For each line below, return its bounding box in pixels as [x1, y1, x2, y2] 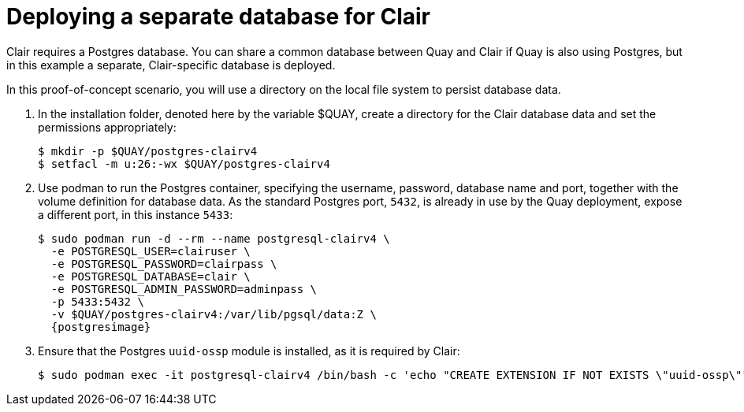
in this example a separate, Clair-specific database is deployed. [6, 58, 336, 72]
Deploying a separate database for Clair [6, 3, 431, 30]
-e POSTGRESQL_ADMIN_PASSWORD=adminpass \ [50, 282, 318, 295]
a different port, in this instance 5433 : [38, 207, 233, 221]
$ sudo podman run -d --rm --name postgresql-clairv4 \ [38, 232, 390, 245]
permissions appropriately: [38, 120, 177, 134]
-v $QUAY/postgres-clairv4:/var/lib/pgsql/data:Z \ [50, 307, 377, 321]
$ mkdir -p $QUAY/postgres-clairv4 [38, 144, 258, 158]
